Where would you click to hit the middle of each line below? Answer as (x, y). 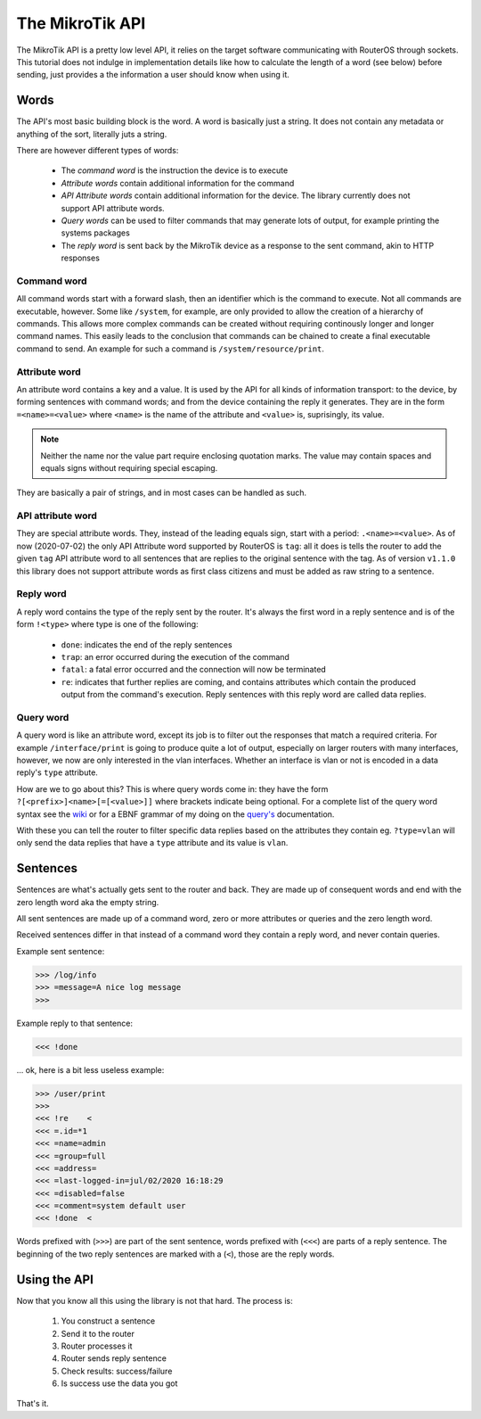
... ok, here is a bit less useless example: (90, 1069)
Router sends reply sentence (114, 1358)
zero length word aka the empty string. (88, 902)
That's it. (33, 1404)
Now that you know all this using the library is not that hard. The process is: (155, 1300)
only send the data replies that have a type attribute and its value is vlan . (152, 843)
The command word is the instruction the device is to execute (175, 170)
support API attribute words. (113, 208)
